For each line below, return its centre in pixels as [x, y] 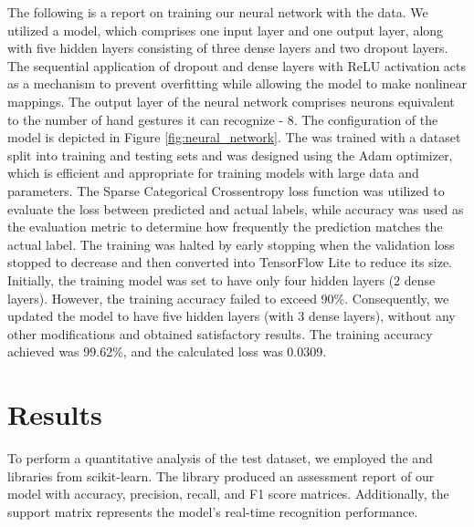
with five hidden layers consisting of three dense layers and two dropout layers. [228, 48]
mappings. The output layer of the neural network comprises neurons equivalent [231, 101]
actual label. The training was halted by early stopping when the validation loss [231, 244]
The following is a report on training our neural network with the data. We [218, 12]
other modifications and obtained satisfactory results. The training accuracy [220, 333]
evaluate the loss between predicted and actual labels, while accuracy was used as [236, 208]
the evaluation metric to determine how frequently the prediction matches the [225, 227]
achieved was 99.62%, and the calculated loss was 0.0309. [167, 351]
